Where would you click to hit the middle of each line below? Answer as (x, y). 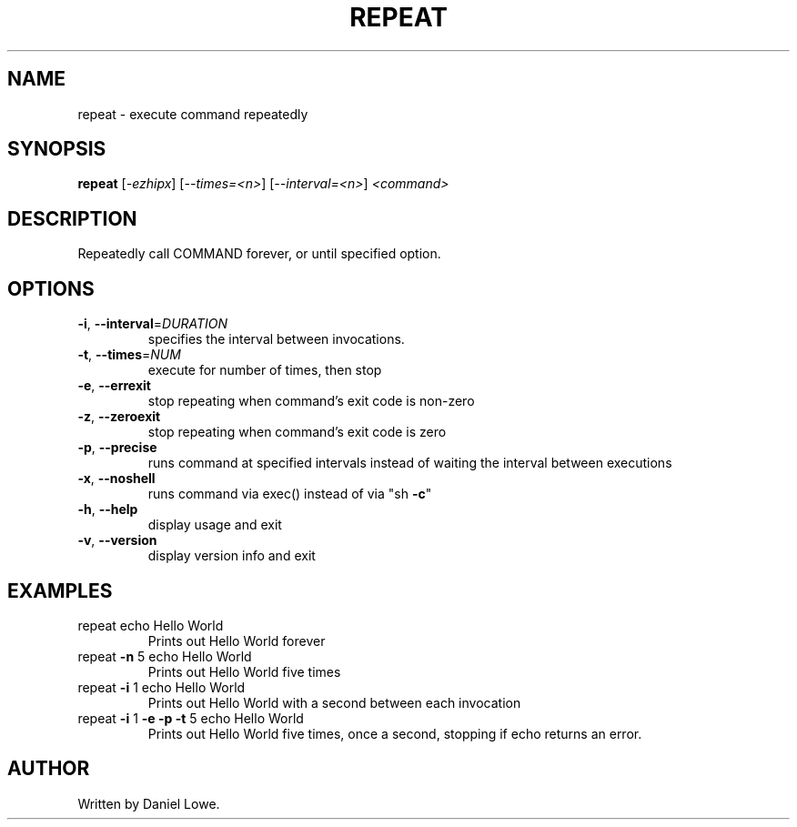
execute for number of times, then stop (265, 370)
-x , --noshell (116, 479)
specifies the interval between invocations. (276, 339)
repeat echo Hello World (151, 625)
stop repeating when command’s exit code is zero (297, 432)
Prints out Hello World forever (237, 640)
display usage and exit (215, 525)
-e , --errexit (114, 386)
